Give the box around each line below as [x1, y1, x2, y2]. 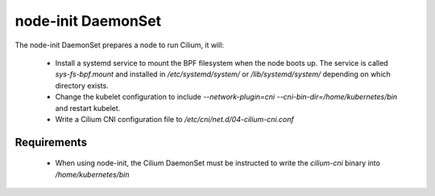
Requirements [14, 135, 88, 149]
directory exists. [55, 80, 109, 90]
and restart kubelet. [55, 103, 121, 112]
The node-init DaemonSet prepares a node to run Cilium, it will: [14, 40, 225, 50]
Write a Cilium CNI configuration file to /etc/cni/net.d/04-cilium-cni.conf [55, 114, 294, 124]
